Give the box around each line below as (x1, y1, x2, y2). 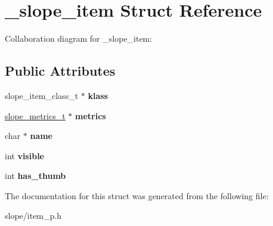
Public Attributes (5, 61, 116, 80)
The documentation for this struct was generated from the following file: (5, 189, 269, 202)
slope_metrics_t (5, 109, 66, 122)
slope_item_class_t (5, 89, 79, 101)
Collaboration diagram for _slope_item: (5, 32, 153, 45)
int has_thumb (5, 169, 66, 182)
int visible (5, 149, 44, 162)
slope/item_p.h (5, 209, 61, 222)
